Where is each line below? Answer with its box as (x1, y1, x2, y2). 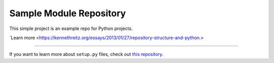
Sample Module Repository (9, 8, 126, 19)
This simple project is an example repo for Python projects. (9, 25, 133, 31)
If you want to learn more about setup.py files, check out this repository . (9, 51, 163, 57)
